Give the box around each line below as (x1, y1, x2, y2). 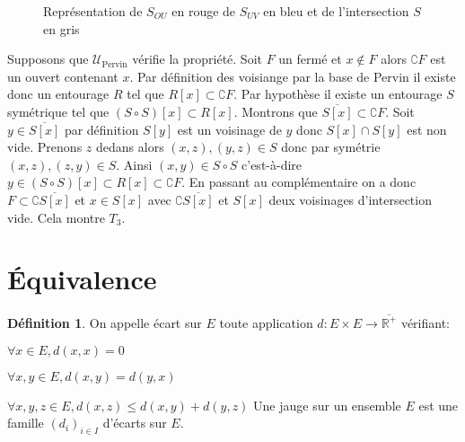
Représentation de (43, 2, 143, 20)
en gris (43, 19, 80, 38)
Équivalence (7, 261, 157, 297)
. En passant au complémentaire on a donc (181, 172, 417, 191)
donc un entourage (7, 84, 110, 103)
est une (418, 395, 459, 414)
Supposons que (7, 49, 89, 68)
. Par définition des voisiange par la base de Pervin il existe (129, 66, 456, 85)
